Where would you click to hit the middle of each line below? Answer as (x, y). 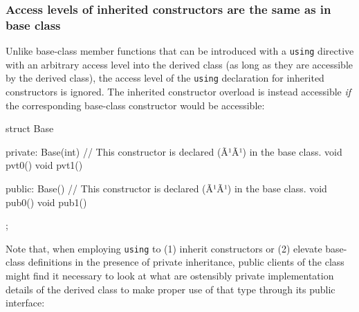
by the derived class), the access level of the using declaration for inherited (165, 78)
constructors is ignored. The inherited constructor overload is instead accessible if (178, 92)
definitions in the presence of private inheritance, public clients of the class (186, 262)
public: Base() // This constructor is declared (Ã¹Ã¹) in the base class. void (166, 189)
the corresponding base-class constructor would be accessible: (135, 105)
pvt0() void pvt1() (44, 165)
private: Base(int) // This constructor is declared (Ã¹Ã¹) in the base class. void (174, 151)
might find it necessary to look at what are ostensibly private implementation (170, 276)
